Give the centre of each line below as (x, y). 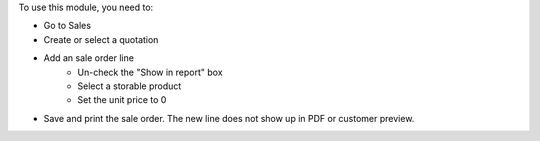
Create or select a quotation (101, 39)
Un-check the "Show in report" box (150, 72)
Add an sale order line (89, 58)
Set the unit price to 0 (122, 100)
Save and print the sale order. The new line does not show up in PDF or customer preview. (229, 118)
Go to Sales (67, 26)
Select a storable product (129, 86)
